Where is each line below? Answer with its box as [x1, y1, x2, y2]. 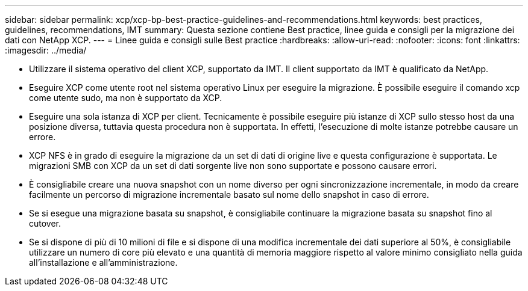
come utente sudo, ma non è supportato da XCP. [29, 93, 222, 103]
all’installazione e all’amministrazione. [29, 257, 178, 268]
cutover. [29, 218, 61, 228]
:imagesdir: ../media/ [5, 45, 87, 55]
